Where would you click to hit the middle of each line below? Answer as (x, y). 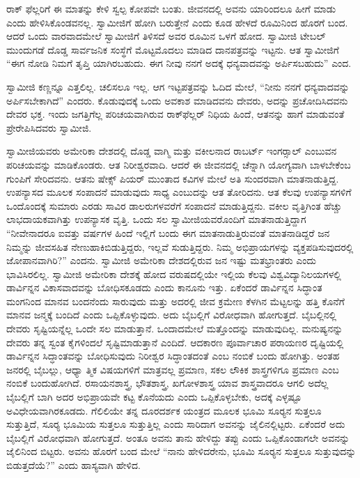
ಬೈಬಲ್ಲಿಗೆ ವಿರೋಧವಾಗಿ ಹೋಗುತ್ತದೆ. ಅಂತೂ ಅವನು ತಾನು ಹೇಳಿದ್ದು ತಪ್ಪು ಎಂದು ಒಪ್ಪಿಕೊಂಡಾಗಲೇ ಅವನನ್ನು (178, 437)
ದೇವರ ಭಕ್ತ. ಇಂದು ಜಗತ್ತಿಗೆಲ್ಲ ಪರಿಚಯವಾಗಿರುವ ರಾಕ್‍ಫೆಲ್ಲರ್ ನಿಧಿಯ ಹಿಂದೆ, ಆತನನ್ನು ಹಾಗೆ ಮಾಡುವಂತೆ (175, 114)
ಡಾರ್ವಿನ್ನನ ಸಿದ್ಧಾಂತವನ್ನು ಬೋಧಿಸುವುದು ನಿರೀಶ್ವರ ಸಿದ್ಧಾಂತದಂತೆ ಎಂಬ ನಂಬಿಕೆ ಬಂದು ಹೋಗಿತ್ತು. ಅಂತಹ (173, 356)
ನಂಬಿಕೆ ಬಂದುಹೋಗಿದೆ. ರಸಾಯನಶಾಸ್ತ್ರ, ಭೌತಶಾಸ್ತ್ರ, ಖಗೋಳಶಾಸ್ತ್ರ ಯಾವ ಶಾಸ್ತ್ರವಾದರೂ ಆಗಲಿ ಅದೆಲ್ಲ (167, 383)
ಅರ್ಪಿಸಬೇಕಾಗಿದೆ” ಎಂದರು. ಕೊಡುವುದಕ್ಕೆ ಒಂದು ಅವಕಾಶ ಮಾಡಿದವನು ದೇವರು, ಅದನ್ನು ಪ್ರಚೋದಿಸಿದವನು (177, 100)
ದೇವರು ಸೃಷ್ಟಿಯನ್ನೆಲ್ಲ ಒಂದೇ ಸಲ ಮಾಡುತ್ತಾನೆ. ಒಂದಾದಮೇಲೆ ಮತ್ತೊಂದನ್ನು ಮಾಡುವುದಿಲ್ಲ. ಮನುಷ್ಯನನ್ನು (175, 329)
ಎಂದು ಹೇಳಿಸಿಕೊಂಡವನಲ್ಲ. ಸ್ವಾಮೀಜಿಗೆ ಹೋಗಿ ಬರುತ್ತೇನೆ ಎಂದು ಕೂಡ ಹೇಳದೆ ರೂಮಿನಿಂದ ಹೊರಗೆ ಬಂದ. (177, 22)
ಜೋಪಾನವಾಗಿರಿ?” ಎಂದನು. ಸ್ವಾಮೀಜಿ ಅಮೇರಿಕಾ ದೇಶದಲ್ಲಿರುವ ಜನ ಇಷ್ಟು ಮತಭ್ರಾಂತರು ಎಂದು (162, 260)
